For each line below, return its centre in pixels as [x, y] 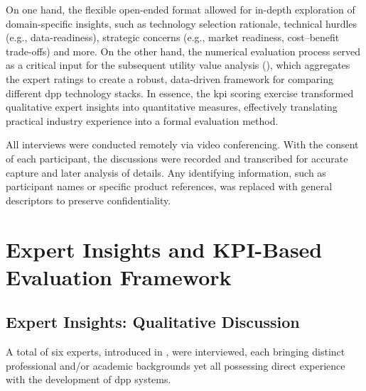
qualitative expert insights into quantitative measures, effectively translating [172, 107]
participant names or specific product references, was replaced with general [169, 186]
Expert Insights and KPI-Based [164, 249]
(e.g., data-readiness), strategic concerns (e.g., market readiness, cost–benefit [173, 37]
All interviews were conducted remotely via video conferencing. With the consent [182, 144]
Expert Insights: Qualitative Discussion [153, 322]
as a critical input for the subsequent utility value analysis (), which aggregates [178, 65]
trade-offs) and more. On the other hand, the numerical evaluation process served [183, 51]
